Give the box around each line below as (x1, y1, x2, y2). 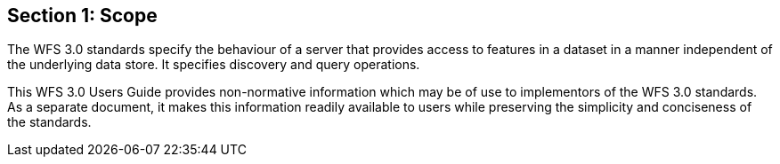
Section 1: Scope (7, 4, 158, 27)
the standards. (7, 114, 92, 130)
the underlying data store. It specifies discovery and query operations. (7, 57, 420, 73)
